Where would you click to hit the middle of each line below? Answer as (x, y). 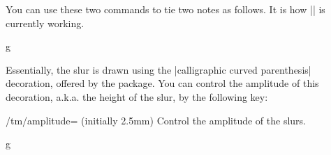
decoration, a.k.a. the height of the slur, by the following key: (137, 96)
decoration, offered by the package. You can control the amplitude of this (162, 83)
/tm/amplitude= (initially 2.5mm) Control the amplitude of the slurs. (156, 120)
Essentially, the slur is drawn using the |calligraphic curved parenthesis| (159, 69)
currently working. (45, 23)
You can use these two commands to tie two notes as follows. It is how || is (165, 9)
